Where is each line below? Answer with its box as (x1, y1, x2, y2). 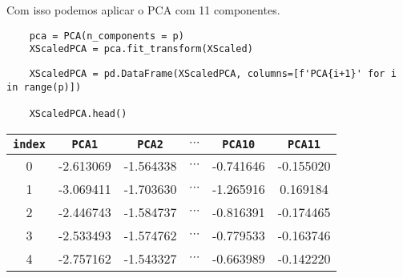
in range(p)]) (6, 81, 82, 93)
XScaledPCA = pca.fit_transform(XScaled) (29, 43, 253, 55)
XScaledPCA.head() (29, 107, 127, 119)
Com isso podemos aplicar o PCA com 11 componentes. (6, 2, 280, 18)
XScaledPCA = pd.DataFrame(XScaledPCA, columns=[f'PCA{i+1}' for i (29, 67, 397, 79)
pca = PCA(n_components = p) (29, 30, 184, 42)
